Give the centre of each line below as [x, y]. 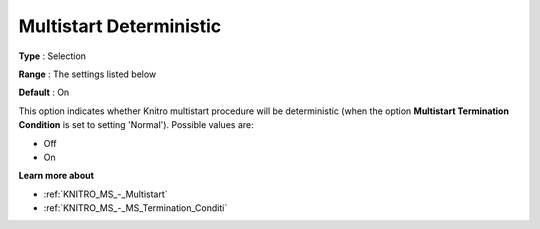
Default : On [44, 92]
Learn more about [56, 176]
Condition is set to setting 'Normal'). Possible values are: [136, 125]
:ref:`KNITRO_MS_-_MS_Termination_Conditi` [135, 208]
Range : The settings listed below [87, 74]
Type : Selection [52, 56]
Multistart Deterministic [120, 26]
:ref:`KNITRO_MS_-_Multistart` [106, 194]
